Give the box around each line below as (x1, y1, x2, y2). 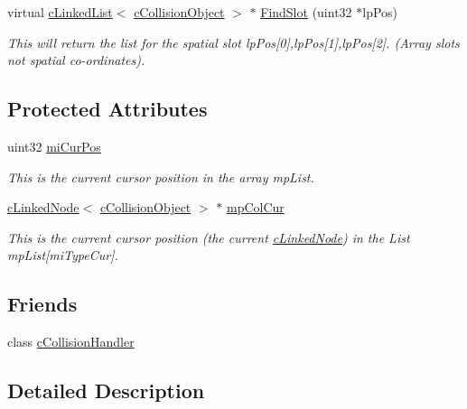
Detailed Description (7, 376, 205, 404)
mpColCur (226, 198, 285, 217)
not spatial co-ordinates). (7, 51, 145, 70)
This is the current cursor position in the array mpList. (7, 167, 314, 186)
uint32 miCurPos (7, 136, 101, 155)
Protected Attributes (7, 95, 208, 123)
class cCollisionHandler (7, 332, 135, 351)
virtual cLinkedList (7, 3, 113, 21)
